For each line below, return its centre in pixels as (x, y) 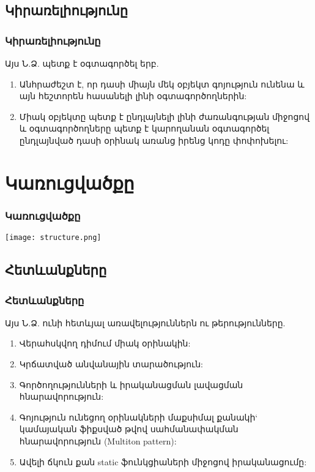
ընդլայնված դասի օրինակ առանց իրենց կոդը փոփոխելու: (154, 140)
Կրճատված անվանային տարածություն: (111, 364)
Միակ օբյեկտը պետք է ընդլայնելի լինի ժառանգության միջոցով (165, 116)
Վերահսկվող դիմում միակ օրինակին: (105, 343)
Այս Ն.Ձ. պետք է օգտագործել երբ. (82, 63)
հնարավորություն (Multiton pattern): (98, 440)
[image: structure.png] (53, 238)
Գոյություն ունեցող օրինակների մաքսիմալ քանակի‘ (139, 417)
